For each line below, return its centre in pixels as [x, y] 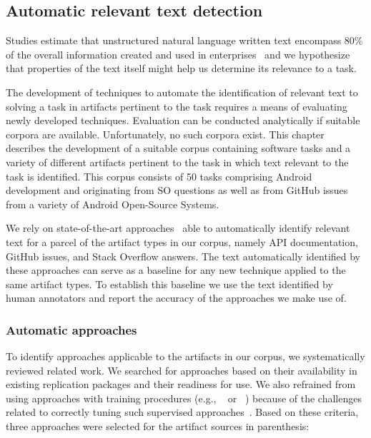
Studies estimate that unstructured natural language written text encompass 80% [184, 40]
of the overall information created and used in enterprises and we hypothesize [178, 54]
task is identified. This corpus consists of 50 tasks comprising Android [159, 176]
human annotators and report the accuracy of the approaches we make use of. [176, 298]
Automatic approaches [71, 329]
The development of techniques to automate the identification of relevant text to [182, 92]
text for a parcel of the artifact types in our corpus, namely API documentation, [182, 241]
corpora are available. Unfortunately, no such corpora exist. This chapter [165, 134]
